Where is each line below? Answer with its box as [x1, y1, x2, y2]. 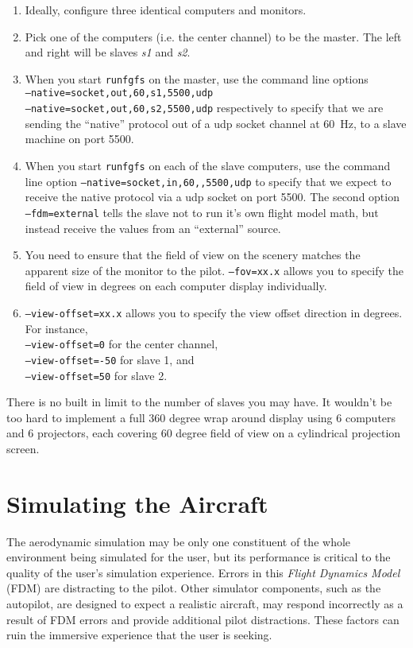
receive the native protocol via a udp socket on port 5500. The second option [25, 188, 399, 205]
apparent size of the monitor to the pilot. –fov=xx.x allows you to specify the [25, 262, 403, 278]
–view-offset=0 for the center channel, [25, 336, 218, 352]
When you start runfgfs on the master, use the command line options [25, 70, 369, 87]
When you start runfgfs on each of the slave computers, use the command [25, 157, 391, 173]
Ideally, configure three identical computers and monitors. [25, 2, 307, 17]
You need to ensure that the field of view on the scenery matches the [25, 246, 361, 263]
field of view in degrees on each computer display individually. [25, 277, 327, 294]
